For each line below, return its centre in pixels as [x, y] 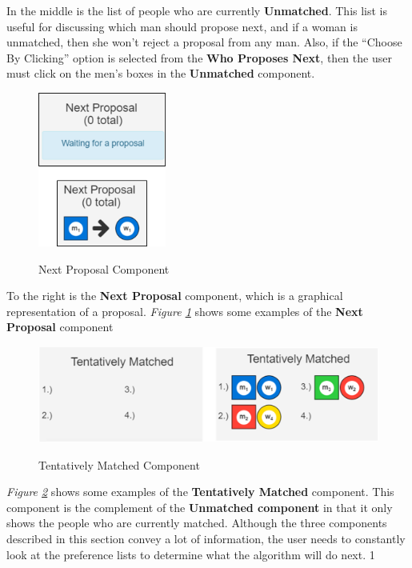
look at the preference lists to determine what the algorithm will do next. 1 [191, 554]
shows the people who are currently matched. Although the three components [197, 523]
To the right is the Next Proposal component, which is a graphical [175, 296]
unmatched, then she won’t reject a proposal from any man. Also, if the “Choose [204, 42]
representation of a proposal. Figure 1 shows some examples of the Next [185, 311]
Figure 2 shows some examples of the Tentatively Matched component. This [200, 492]
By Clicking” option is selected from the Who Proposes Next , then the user [199, 57]
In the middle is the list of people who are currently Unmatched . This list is [197, 10]
